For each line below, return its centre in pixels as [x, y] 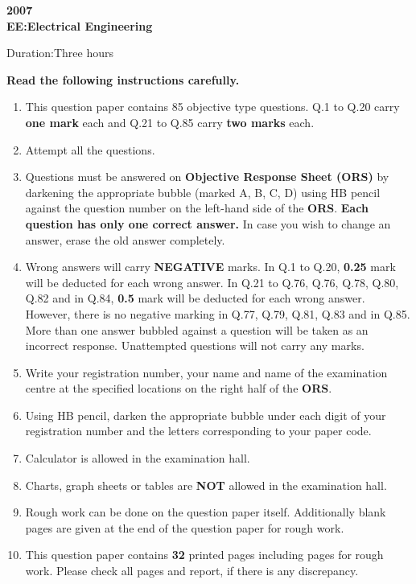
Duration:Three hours [60, 53]
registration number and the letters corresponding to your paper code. [198, 431]
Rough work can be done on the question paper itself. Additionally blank [206, 512]
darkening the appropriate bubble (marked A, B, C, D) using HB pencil [203, 192]
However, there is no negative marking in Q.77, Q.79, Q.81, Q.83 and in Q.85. [218, 313]
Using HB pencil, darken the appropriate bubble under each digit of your [206, 415]
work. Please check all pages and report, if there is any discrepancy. [192, 571]
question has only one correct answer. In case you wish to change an [208, 223]
